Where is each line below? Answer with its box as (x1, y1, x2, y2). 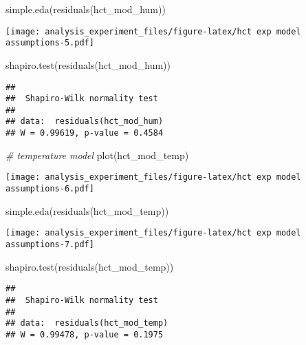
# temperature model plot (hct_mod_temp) (6, 147, 189, 162)
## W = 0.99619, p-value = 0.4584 (6, 128, 164, 138)
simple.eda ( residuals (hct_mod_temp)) (6, 203, 169, 218)
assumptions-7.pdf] (6, 239, 94, 249)
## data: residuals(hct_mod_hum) (6, 116, 164, 127)
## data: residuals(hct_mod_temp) (6, 318, 168, 328)
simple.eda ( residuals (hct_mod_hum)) (6, 2, 166, 16)
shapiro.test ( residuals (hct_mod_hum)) (6, 57, 171, 72)
